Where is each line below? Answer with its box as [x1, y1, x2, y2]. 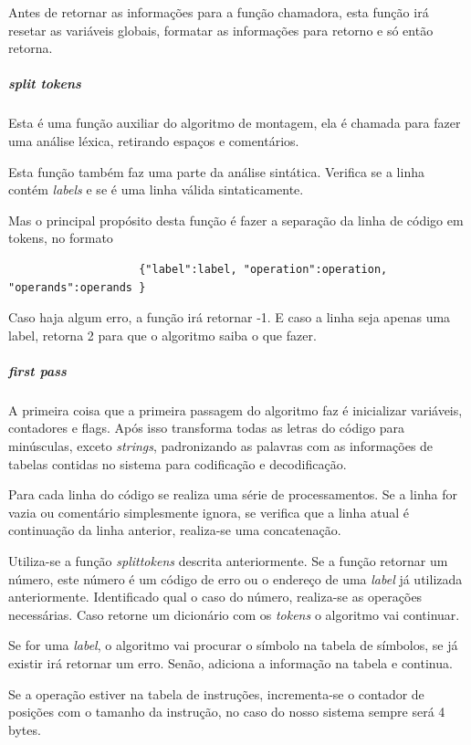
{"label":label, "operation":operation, [139, 262, 388, 276]
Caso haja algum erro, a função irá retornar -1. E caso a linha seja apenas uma [8, 308, 451, 327]
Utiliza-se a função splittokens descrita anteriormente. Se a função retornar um [8, 551, 448, 570]
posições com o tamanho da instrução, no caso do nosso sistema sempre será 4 [8, 702, 445, 721]
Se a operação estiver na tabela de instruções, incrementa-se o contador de [8, 684, 424, 703]
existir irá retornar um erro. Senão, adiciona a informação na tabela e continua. [8, 653, 453, 672]
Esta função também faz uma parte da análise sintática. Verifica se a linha [8, 162, 424, 181]
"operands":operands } [8, 280, 146, 294]
